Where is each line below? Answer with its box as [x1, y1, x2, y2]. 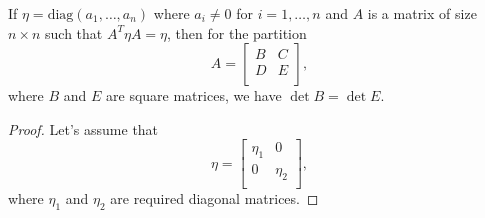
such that [45, 22, 103, 43]
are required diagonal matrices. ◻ [110, 188, 319, 209]
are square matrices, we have [106, 85, 282, 106]
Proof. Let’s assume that [8, 118, 159, 139]
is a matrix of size [367, 3, 477, 23]
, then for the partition [167, 22, 307, 43]
